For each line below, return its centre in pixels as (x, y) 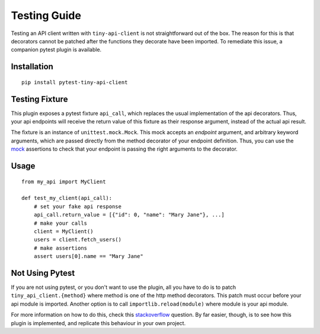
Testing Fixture (39, 99)
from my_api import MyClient (64, 182)
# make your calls (60, 223)
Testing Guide (46, 15)
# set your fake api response (77, 206)
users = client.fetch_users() (77, 240)
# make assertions (60, 248)
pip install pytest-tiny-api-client (75, 82)
